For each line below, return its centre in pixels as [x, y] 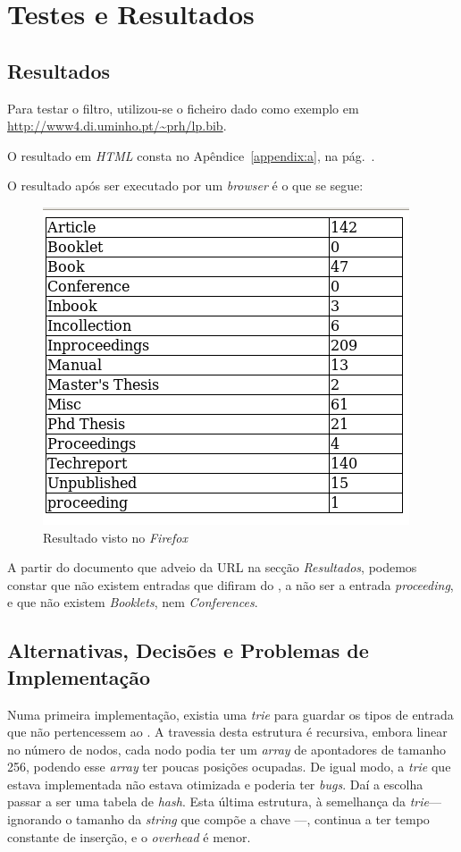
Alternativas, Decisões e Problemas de [188, 650]
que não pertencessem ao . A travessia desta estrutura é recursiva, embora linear [227, 732]
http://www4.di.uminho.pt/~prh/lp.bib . [117, 126]
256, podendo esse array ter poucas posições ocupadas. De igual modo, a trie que [229, 767]
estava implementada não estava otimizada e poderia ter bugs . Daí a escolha [215, 784]
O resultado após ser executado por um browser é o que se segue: [185, 186]
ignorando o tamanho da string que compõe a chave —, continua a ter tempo [218, 819]
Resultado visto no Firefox [115, 537]
